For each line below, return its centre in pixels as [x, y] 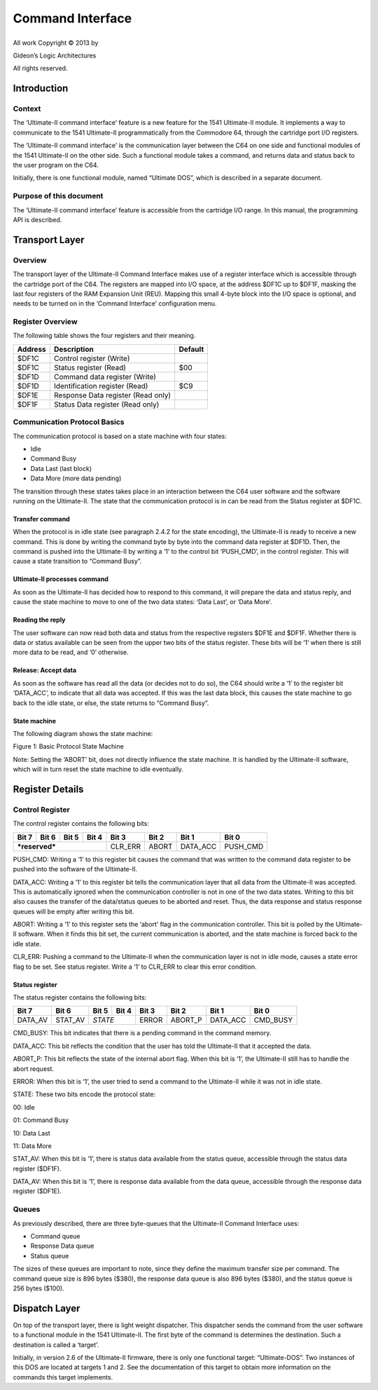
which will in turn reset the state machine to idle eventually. [98, 769]
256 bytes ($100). [38, 1288]
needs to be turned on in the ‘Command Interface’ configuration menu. [115, 304]
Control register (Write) [92, 358]
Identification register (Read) [101, 386]
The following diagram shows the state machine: [83, 734]
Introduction [41, 89]
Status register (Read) [90, 367]
